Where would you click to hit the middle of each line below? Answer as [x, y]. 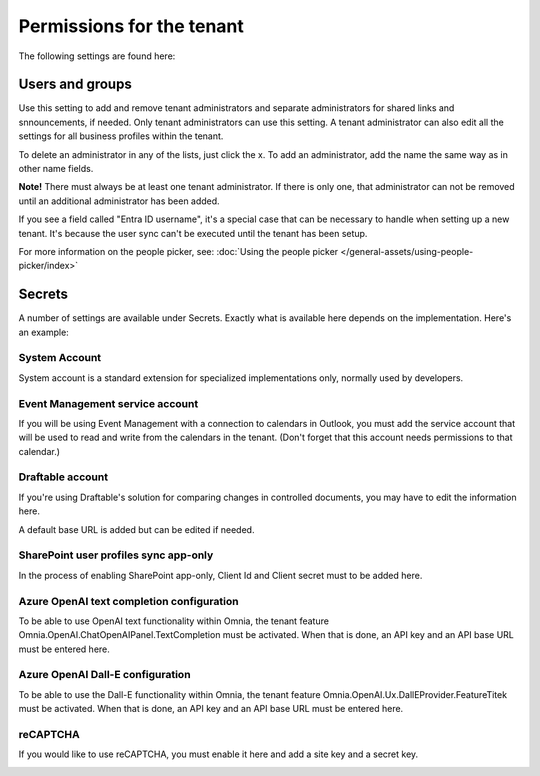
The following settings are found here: [97, 56]
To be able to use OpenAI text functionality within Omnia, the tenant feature [174, 621]
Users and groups [75, 84]
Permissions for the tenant [131, 26]
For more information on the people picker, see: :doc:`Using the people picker [178, 251]
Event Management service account [108, 403]
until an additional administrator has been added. [119, 201]
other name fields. [56, 169]
